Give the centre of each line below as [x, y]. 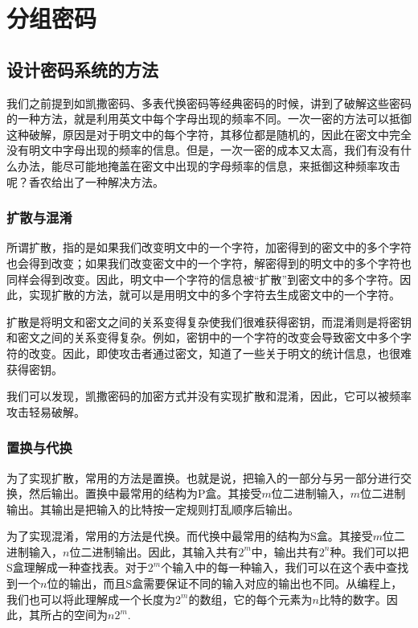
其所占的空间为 [68, 615]
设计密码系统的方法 [82, 69]
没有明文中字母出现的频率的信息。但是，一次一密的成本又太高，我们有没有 [203, 150]
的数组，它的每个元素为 [250, 599]
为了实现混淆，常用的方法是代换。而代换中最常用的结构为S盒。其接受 [190, 536]
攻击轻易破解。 [46, 411]
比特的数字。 [352, 599]
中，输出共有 [285, 551]
